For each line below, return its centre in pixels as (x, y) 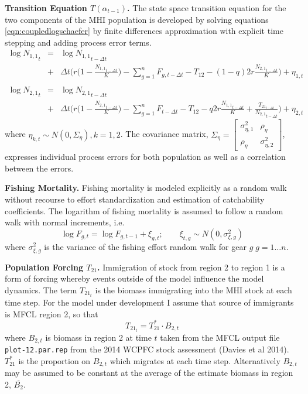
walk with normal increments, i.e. (65, 222)
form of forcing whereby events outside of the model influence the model (134, 278)
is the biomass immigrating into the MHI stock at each (194, 289)
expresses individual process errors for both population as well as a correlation (145, 157)
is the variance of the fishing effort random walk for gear (145, 246)
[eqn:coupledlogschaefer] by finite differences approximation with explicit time (144, 31)
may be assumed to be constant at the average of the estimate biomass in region (149, 373)
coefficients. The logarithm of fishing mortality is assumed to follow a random (144, 210)
